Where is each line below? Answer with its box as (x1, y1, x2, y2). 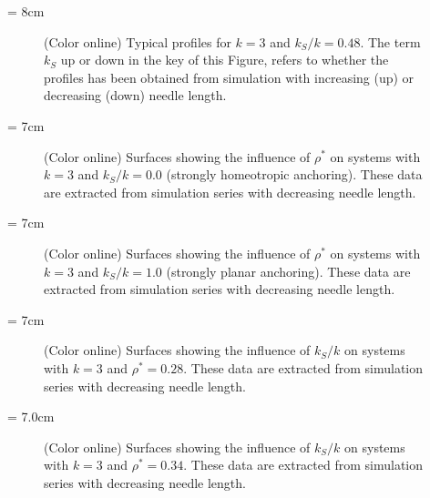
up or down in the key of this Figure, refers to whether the (60, 50, 389, 69)
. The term (360, 32, 421, 51)
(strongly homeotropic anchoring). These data (166, 165, 423, 184)
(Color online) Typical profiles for (44, 32, 231, 51)
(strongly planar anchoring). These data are (166, 261, 411, 280)
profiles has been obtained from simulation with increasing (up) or (44, 67, 415, 86)
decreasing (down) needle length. (44, 86, 227, 105)
